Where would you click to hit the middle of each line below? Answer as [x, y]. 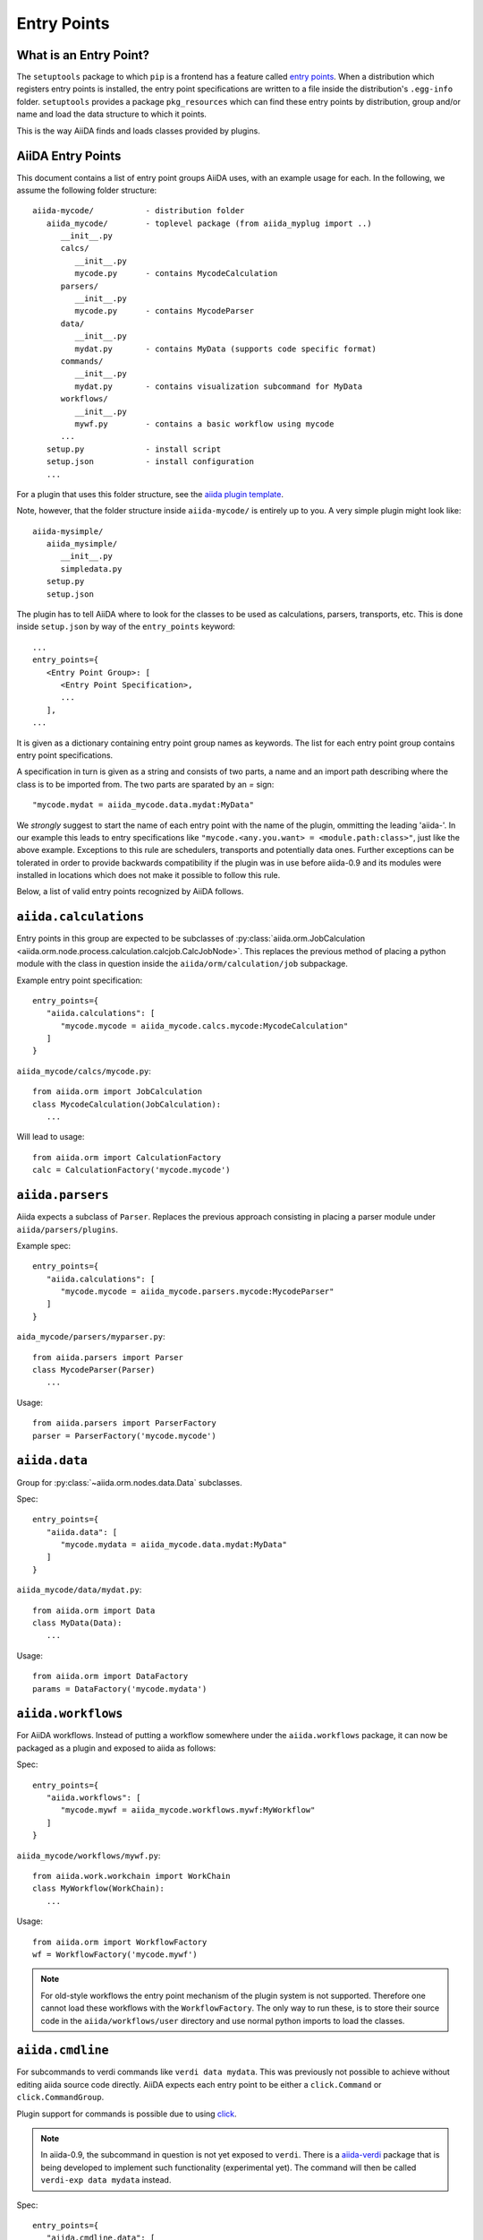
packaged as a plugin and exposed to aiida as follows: [116, 1748]
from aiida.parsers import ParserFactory [124, 1423]
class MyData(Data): [77, 1623]
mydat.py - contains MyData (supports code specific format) [226, 349]
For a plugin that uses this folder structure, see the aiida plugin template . [150, 494]
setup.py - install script [134, 449]
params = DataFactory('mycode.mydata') [120, 1689]
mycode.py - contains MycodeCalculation [176, 274]
